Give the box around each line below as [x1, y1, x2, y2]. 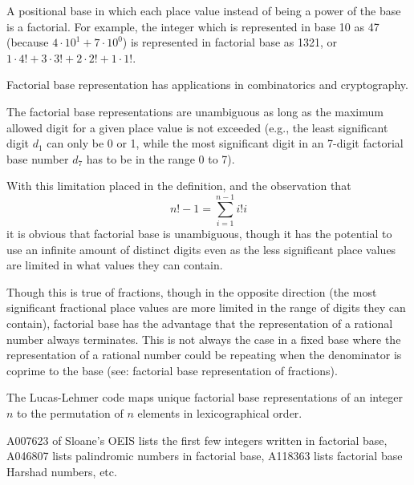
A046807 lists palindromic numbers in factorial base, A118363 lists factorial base [6, 447, 403, 464]
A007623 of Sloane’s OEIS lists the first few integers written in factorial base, [6, 431, 388, 448]
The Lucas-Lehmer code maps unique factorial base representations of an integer [6, 389, 404, 406]
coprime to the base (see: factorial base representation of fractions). [6, 362, 338, 378]
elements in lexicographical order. [137, 405, 302, 421]
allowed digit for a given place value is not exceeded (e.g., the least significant [6, 119, 388, 135]
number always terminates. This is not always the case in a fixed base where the [6, 330, 401, 347]
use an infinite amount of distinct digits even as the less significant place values [6, 240, 396, 257]
